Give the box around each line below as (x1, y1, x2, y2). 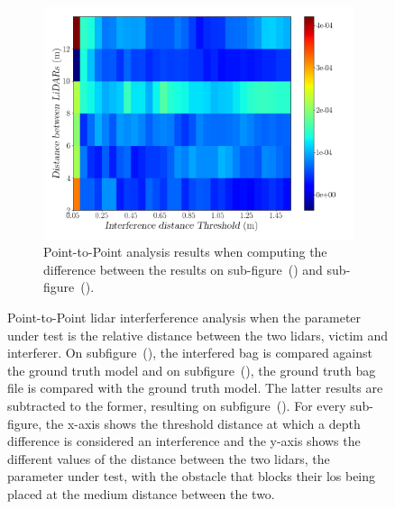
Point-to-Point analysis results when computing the (43, 242, 327, 261)
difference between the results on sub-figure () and (43, 259, 323, 278)
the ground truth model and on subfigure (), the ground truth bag (7, 360, 376, 379)
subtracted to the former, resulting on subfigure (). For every (7, 395, 346, 414)
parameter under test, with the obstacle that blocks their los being (7, 467, 376, 486)
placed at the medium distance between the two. (7, 484, 275, 503)
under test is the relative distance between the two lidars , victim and (7, 325, 388, 344)
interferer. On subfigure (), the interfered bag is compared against (7, 343, 372, 362)
